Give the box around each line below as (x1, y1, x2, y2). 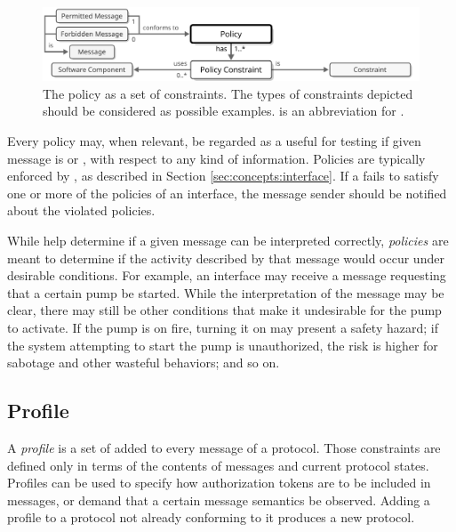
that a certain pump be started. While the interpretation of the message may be (7, 283, 444, 302)
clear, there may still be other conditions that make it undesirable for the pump (7, 301, 442, 319)
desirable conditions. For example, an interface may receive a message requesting (7, 266, 446, 285)
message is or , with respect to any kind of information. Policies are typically (7, 149, 426, 167)
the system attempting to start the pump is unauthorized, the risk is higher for (7, 335, 438, 354)
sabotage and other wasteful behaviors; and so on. (7, 353, 280, 372)
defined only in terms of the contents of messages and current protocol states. (7, 455, 429, 474)
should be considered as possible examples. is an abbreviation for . (43, 101, 404, 120)
